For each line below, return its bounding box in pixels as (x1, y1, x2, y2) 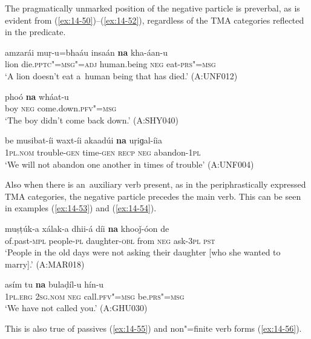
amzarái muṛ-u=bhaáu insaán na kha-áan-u (5, 45, 168, 58)
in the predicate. (5, 25, 66, 38)
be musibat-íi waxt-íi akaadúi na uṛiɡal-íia (5, 134, 162, 146)
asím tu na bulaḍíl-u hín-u (5, 278, 104, 291)
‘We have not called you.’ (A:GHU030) (5, 301, 148, 314)
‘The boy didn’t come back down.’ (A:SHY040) (5, 113, 179, 126)
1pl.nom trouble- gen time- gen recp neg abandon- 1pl (5, 145, 201, 158)
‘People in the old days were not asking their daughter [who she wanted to (5, 246, 281, 258)
